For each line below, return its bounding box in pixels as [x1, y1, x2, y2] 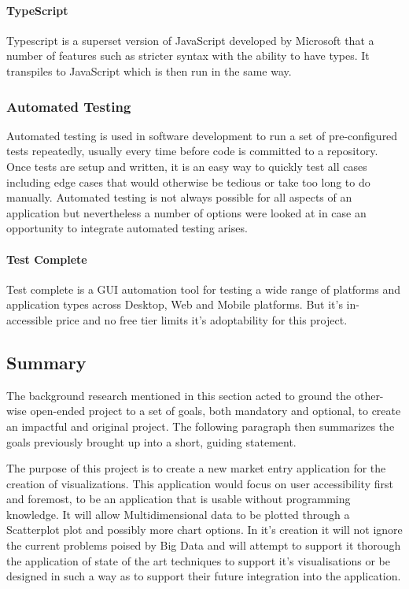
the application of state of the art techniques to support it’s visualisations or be [6, 552, 390, 569]
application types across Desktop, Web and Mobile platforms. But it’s [6, 296, 343, 313]
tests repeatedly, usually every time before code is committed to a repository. [6, 143, 378, 159]
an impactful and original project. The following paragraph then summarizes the [6, 417, 395, 434]
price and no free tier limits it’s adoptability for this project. [56, 311, 348, 328]
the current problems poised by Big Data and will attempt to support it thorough [6, 537, 401, 554]
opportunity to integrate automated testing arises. [6, 220, 248, 236]
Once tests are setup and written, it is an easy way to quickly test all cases [6, 157, 367, 174]
